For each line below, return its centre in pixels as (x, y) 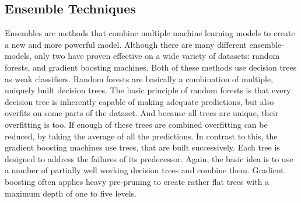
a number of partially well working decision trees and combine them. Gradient (144, 170)
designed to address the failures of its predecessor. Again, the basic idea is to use (149, 158)
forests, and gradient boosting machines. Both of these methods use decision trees (151, 67)
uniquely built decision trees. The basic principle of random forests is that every (148, 90)
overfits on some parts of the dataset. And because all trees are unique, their (142, 113)
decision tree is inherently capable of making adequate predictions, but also (139, 101)
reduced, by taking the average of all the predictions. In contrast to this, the (141, 136)
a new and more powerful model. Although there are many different (126, 44)
